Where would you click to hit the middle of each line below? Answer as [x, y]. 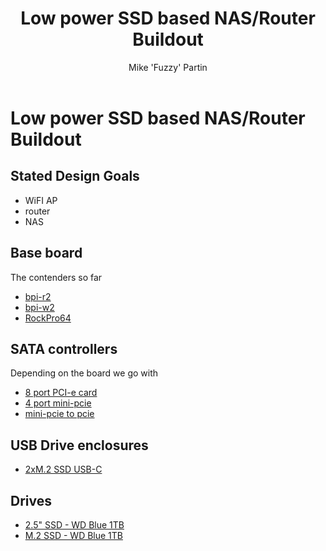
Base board [46, 253]
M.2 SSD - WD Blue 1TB [73, 535]
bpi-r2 [38, 296]
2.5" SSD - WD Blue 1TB [74, 525]
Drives [31, 500]
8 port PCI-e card [61, 393]
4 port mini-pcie [58, 403]
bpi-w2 [39, 307]
